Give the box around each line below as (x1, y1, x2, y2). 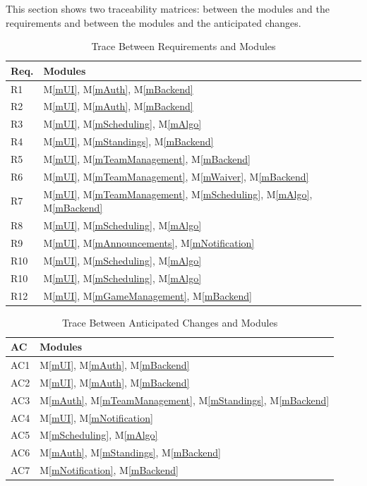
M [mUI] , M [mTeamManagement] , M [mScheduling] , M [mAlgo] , (43, 186, 313, 201)
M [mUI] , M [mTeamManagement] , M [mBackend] (43, 152, 251, 166)
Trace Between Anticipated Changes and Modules (61, 315, 278, 329)
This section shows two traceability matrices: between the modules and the (6, 1, 330, 16)
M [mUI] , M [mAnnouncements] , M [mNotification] (43, 235, 255, 250)
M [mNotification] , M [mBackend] (40, 463, 179, 478)
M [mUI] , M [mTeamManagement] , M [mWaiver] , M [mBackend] (43, 169, 309, 183)
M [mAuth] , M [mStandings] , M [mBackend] (40, 445, 221, 460)
